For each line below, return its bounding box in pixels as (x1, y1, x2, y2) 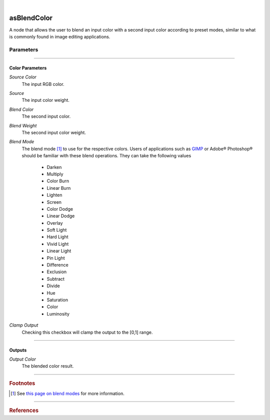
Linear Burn (46, 185, 71, 191)
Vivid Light (46, 241, 69, 247)
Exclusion (46, 269, 67, 275)
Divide (46, 283, 60, 289)
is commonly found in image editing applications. (9, 34, 110, 40)
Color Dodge (46, 206, 73, 212)
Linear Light (46, 248, 71, 254)
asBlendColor (9, 13, 52, 22)
